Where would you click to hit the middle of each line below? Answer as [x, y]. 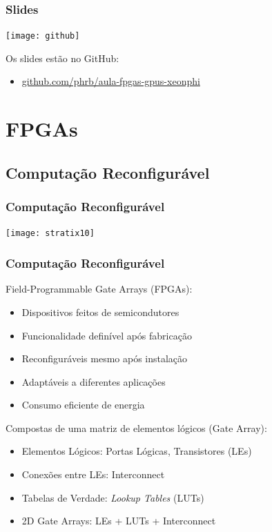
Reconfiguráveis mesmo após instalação [105, 358]
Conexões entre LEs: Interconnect [93, 474]
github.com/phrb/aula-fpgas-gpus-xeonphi [111, 81]
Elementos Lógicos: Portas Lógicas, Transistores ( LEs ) [137, 451]
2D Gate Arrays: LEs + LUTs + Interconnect [119, 521]
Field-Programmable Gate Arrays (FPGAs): [99, 289]
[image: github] [43, 36]
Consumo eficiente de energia [83, 405]
